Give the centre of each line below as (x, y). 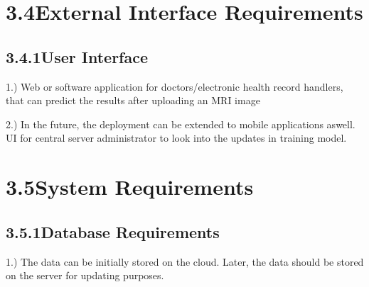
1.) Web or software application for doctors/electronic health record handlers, (175, 86)
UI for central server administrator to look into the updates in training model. (176, 138)
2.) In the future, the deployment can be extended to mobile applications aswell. (181, 124)
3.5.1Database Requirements (113, 231)
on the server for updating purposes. (85, 275)
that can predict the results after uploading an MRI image (133, 100)
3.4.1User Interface (77, 56)
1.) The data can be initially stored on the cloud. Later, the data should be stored (185, 261)
